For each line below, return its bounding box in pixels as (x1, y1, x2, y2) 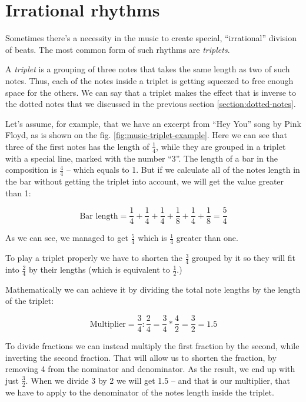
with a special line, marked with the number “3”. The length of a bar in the (5, 152, 278, 164)
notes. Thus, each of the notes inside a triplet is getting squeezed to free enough (5, 74, 294, 86)
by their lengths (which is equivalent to (28, 263, 170, 276)
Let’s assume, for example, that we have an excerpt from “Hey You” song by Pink (5, 117, 301, 129)
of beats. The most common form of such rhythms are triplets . (5, 43, 230, 55)
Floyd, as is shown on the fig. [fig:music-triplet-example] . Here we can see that (5, 129, 287, 141)
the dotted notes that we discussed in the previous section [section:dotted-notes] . (5, 98, 296, 110)
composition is (5, 163, 57, 176)
